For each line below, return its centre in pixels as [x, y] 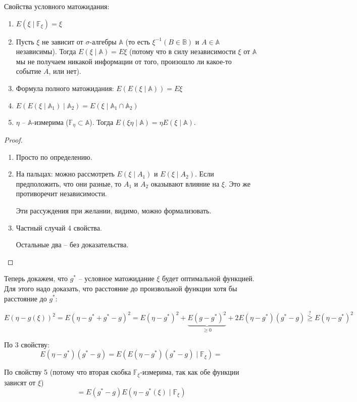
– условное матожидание [116, 278]
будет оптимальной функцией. [208, 278]
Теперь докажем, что [36, 278]
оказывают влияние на [185, 183]
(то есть [138, 41]
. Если [205, 174]
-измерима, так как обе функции [190, 372]
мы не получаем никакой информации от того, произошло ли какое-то [124, 61]
